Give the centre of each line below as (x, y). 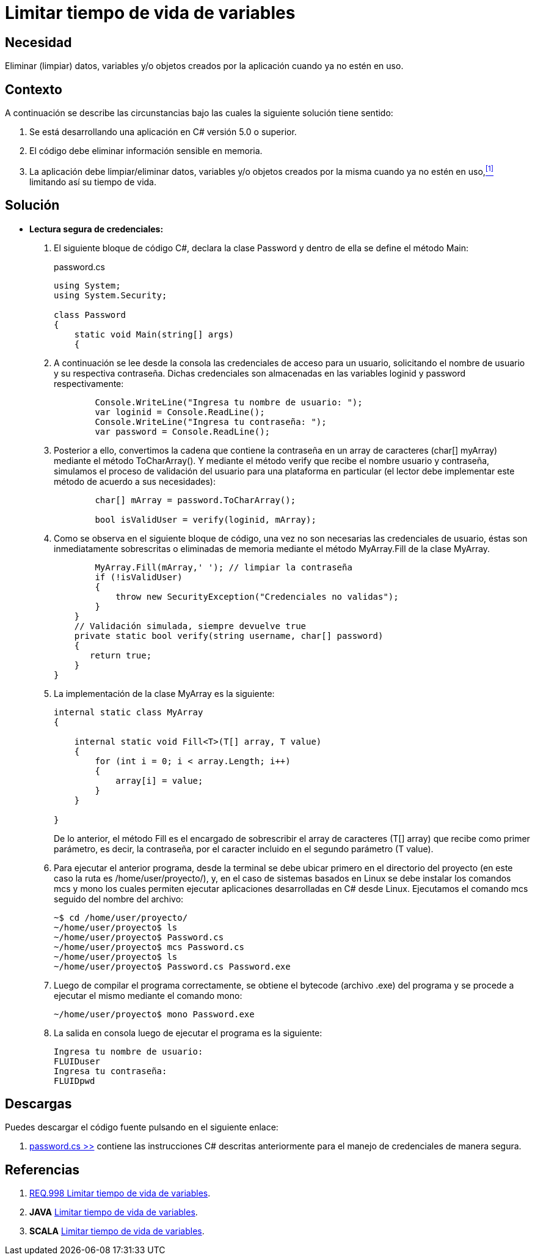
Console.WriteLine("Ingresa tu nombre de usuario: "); (229, 402)
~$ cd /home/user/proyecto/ (121, 917)
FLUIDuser (77, 1061)
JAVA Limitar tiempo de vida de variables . (114, 1212)
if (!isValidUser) (139, 577)
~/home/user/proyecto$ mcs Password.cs (149, 947)
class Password (90, 315)
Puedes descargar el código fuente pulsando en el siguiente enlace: (142, 1127)
